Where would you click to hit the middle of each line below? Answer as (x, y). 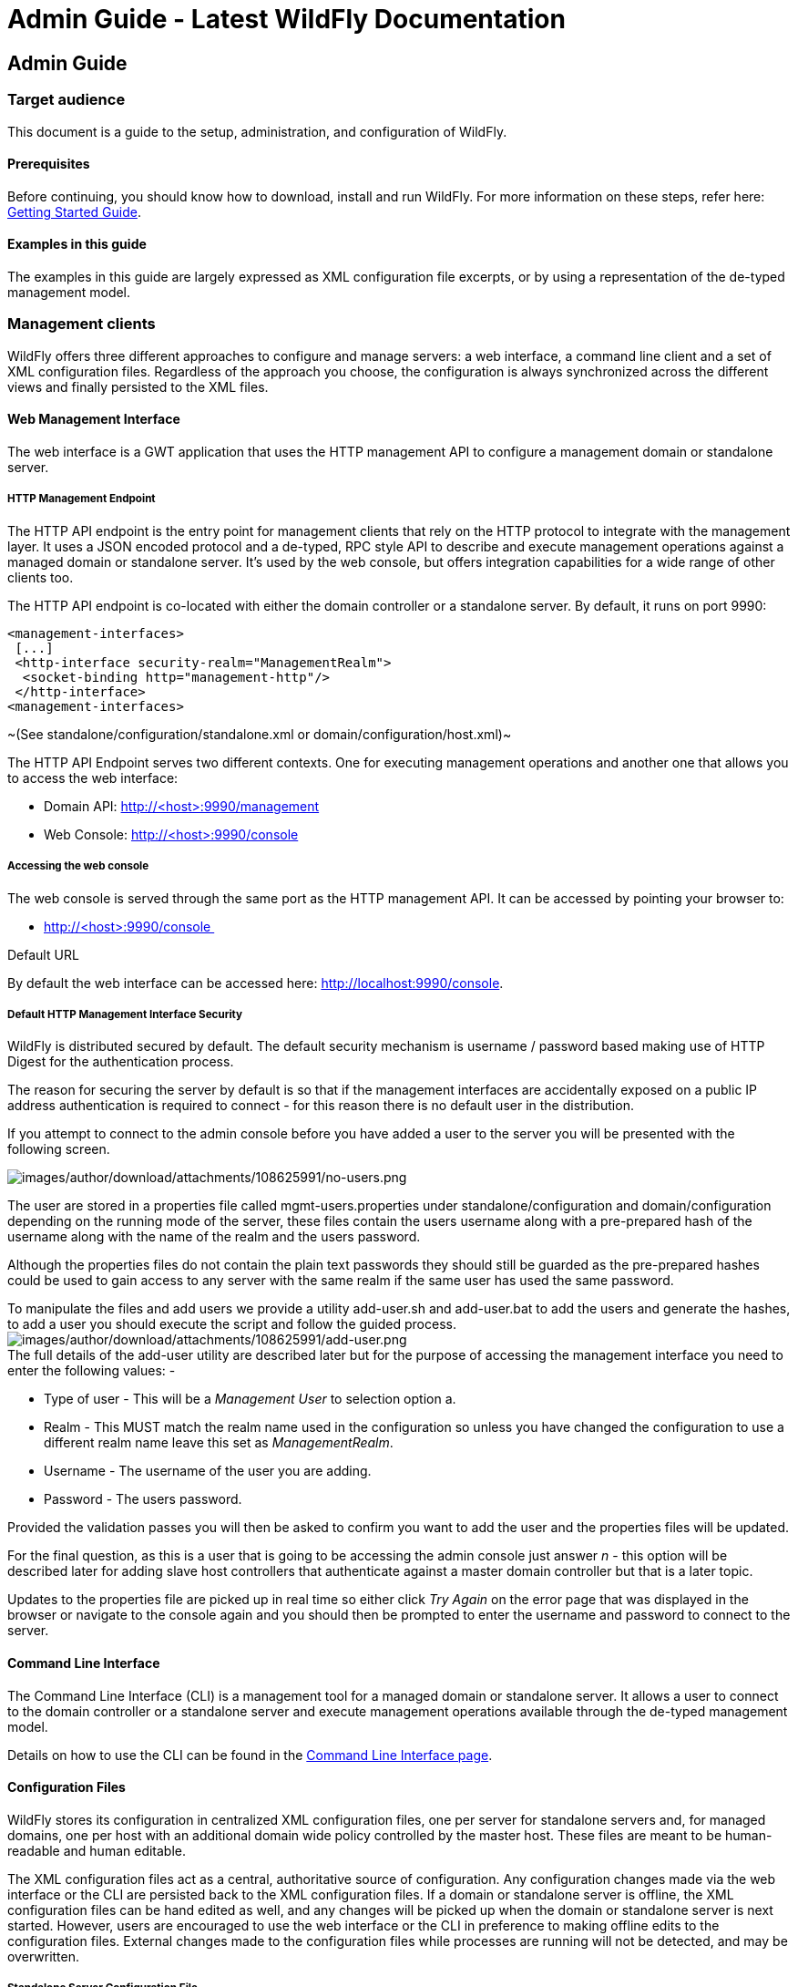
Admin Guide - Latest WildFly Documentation (286, 19)
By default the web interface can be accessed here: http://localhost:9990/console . (256, 983)
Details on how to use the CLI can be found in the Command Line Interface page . (250, 1755)
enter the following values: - (92, 1371)
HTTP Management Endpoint (82, 499)
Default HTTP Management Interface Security (125, 1014)
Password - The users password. (143, 1499)
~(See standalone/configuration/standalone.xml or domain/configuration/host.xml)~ (260, 734)
